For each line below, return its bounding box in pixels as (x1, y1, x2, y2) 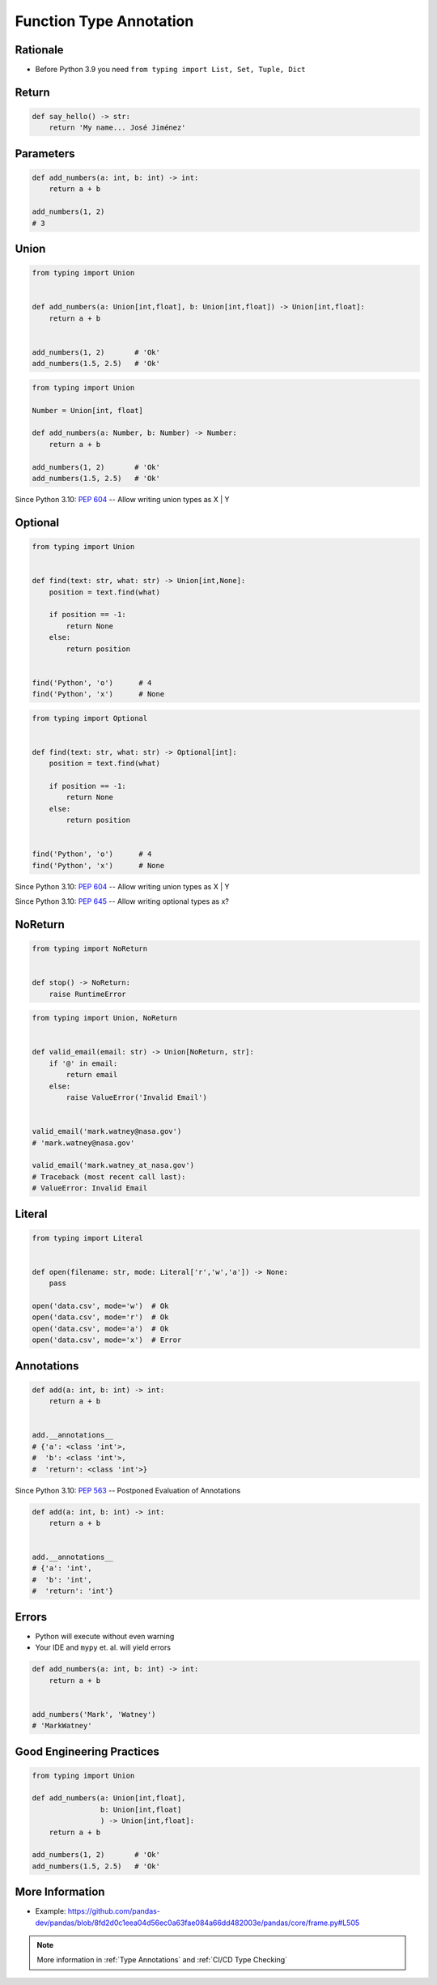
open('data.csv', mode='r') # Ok (32, 1313, 169, 1322)
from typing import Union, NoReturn (32, 1013, 178, 1023)
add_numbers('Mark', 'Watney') (32, 1710, 157, 1719)
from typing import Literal (32, 1233, 143, 1242)
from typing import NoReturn (32, 944, 148, 953)
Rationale (15, 43, 64, 57)
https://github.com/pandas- (67, 1906, 161, 1916)
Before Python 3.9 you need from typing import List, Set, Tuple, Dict (35, 65, 306, 75)
